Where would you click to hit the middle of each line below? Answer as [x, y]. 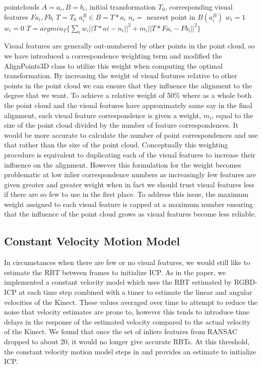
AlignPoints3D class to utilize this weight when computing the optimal [113, 65]
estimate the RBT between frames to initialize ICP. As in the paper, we [115, 272]
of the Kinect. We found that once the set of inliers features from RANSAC [121, 331]
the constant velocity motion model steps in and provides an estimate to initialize [130, 351]
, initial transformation [121, 7]
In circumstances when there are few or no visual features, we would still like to [127, 262]
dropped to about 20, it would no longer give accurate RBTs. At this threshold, [127, 341]
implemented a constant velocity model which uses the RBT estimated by [118, 282]
